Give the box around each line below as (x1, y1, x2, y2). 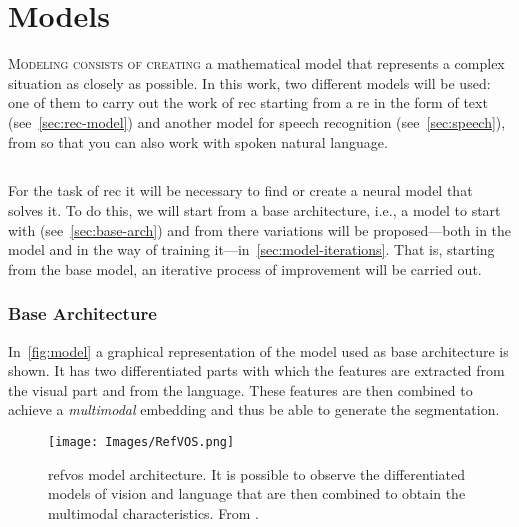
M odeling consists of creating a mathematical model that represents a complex (8, 53, 505, 74)
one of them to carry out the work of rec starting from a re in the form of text (8, 92, 488, 113)
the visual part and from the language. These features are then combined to (8, 379, 473, 400)
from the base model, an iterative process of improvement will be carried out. (8, 258, 482, 279)
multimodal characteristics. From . (48, 502, 259, 523)
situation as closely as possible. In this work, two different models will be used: (8, 72, 491, 93)
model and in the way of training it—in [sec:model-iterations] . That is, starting (8, 239, 495, 260)
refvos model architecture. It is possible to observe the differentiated (48, 463, 466, 484)
